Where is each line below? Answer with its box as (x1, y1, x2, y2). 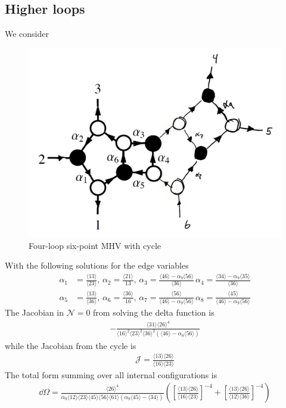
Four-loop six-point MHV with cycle (29, 239, 161, 251)
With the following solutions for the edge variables (5, 259, 189, 272)
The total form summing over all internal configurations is (5, 368, 217, 381)
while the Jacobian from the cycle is (5, 339, 136, 351)
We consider (5, 27, 49, 40)
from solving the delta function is (93, 306, 214, 319)
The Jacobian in (5, 306, 64, 319)
